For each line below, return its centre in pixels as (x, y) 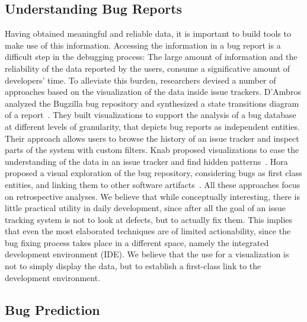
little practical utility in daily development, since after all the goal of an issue (145, 208)
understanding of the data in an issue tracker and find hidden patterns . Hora (146, 161)
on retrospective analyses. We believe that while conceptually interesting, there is (152, 196)
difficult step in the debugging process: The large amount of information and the (151, 57)
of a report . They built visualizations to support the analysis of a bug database (151, 115)
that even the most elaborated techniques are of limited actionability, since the (148, 231)
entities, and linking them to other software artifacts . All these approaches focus (153, 184)
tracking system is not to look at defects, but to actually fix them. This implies (149, 219)
